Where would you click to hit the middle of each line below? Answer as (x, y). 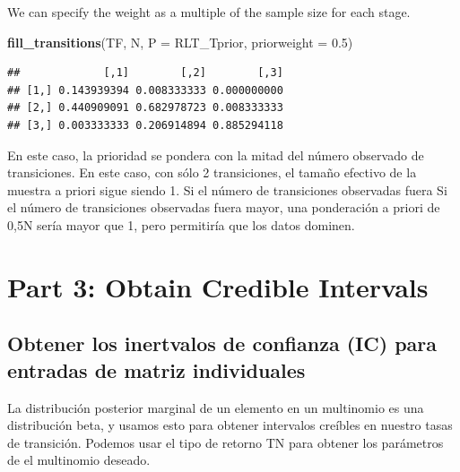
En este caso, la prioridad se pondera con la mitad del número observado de (216, 154)
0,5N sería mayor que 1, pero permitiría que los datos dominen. (181, 224)
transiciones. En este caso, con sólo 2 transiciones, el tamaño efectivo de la (212, 172)
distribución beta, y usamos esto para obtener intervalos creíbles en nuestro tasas (230, 425)
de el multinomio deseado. (79, 460)
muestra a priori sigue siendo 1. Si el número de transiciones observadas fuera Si (227, 189)
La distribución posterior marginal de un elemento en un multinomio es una (216, 407)
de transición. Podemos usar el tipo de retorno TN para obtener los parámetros (226, 442)
